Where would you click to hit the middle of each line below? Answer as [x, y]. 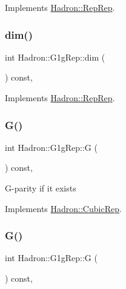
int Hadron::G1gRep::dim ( [55, 57]
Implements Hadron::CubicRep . [63, 208]
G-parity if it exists [41, 188]
